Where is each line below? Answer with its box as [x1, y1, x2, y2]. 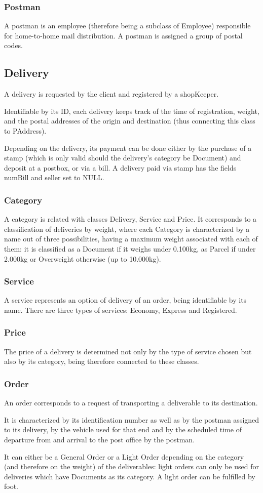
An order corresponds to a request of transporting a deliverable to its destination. [4, 397, 258, 408]
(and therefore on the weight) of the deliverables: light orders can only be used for [4, 461, 259, 472]
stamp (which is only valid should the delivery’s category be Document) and [4, 152, 241, 163]
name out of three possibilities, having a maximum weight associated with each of [4, 233, 258, 244]
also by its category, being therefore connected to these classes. [4, 356, 199, 366]
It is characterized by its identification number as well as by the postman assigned [4, 414, 259, 425]
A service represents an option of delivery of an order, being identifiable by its [4, 295, 247, 305]
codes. [4, 40, 23, 51]
